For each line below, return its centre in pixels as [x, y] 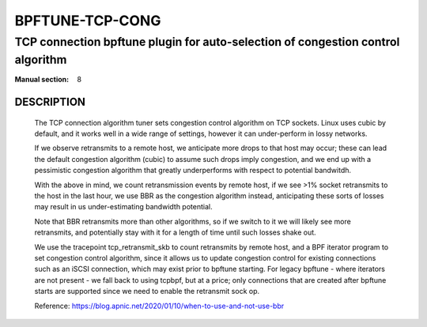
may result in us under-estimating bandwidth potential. [123, 207]
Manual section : [42, 80]
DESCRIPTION [50, 102]
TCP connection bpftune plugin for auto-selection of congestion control [207, 42]
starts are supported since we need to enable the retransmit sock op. [147, 291]
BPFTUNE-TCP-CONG [88, 21]
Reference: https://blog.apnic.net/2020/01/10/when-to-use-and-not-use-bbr [159, 306]
